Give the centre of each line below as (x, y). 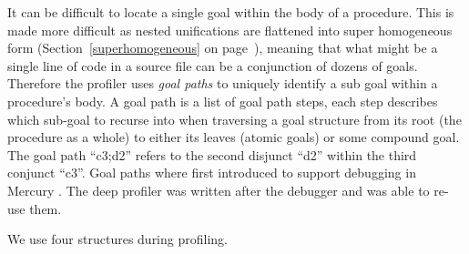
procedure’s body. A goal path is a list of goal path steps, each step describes (223, 101)
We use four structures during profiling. (117, 239)
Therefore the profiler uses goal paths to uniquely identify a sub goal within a (223, 83)
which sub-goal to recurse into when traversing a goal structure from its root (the (234, 119)
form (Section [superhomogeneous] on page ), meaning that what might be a (223, 48)
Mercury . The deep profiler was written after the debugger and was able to (219, 190)
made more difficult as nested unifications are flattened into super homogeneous (230, 30)
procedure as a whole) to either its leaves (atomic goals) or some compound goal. (234, 137)
